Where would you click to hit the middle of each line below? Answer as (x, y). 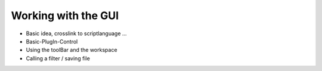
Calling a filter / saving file (58, 58)
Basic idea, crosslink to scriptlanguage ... (76, 33)
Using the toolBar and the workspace (72, 50)
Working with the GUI (65, 16)
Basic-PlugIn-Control (52, 41)
